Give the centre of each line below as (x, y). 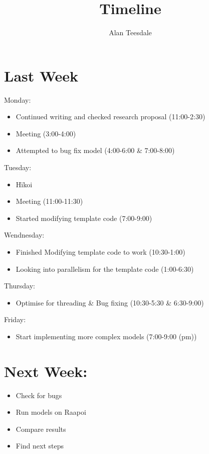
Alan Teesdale (130, 32)
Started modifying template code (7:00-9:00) (84, 218)
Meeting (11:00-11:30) (49, 201)
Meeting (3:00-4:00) (46, 133)
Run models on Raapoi (51, 412)
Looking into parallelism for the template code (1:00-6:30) (105, 269)
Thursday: (20, 286)
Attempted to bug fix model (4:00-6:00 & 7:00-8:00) (95, 150)
